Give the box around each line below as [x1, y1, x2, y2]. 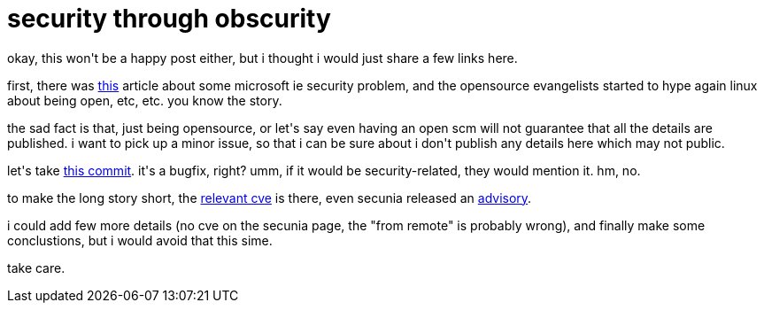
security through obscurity [7, 4, 331, 34]
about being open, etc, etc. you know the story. [7, 92, 282, 108]
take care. [7, 260, 66, 275]
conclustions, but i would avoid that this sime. [7, 232, 273, 248]
